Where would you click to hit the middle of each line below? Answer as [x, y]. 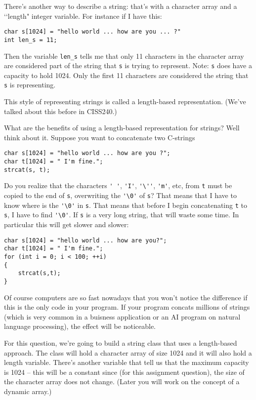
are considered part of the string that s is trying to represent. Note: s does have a [128, 65]
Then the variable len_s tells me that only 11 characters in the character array [124, 56]
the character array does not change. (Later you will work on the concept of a [122, 381]
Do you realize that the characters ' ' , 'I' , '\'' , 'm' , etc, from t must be [118, 185]
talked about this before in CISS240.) [61, 111]
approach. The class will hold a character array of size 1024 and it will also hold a [128, 352]
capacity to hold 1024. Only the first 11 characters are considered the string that [126, 75]
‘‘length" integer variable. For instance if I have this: [83, 16]
